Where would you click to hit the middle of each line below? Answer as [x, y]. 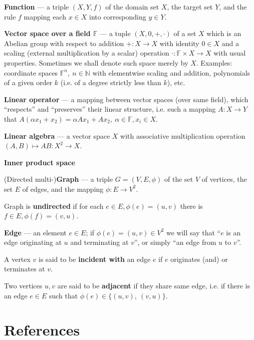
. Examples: [214, 62]
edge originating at [33, 242]
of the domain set [132, 7]
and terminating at [99, 242]
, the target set [190, 7]
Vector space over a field [47, 33]
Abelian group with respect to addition [64, 43]
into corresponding [118, 16]
